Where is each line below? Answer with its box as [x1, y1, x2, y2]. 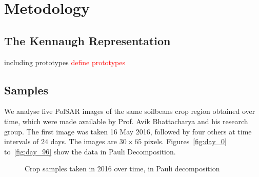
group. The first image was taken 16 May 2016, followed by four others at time [4, 126, 252, 136]
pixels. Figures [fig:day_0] [144, 136, 227, 147]
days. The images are [50, 136, 117, 147]
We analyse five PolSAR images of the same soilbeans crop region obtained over [4, 106, 255, 116]
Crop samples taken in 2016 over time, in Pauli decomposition [25, 163, 220, 174]
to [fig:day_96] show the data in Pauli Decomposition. [4, 146, 176, 156]
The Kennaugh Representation [4, 32, 171, 48]
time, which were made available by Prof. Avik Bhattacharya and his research [4, 115, 248, 126]
